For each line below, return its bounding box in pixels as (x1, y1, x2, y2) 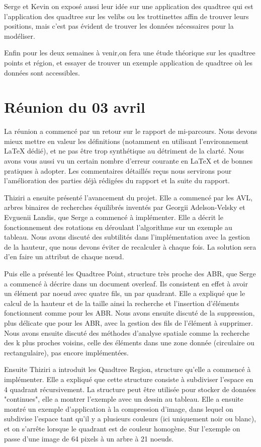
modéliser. (4, 30, 35, 41)
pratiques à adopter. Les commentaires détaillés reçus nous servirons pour (4, 165, 232, 176)
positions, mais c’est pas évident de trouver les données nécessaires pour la (4, 21, 234, 31)
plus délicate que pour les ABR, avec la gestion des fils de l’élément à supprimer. (4, 317, 253, 328)
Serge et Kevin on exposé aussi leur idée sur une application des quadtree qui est (4, 1, 253, 11)
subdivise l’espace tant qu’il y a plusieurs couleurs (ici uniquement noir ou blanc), (4, 413, 256, 424)
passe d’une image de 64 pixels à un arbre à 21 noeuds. (4, 433, 174, 443)
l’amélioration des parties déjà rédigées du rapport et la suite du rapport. (4, 175, 230, 186)
